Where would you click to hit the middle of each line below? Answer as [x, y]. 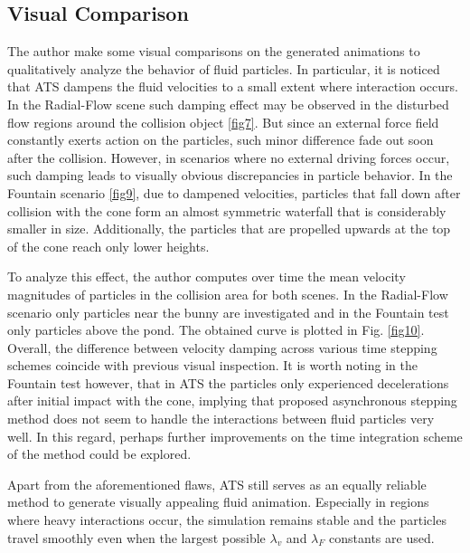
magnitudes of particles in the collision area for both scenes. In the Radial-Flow [228, 294]
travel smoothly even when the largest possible [136, 537]
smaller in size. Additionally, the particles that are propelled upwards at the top [229, 229]
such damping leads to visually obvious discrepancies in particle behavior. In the [230, 175]
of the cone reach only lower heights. [108, 246]
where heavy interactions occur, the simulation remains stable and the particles [227, 520]
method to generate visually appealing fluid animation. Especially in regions [218, 502]
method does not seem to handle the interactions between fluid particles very [221, 419]
